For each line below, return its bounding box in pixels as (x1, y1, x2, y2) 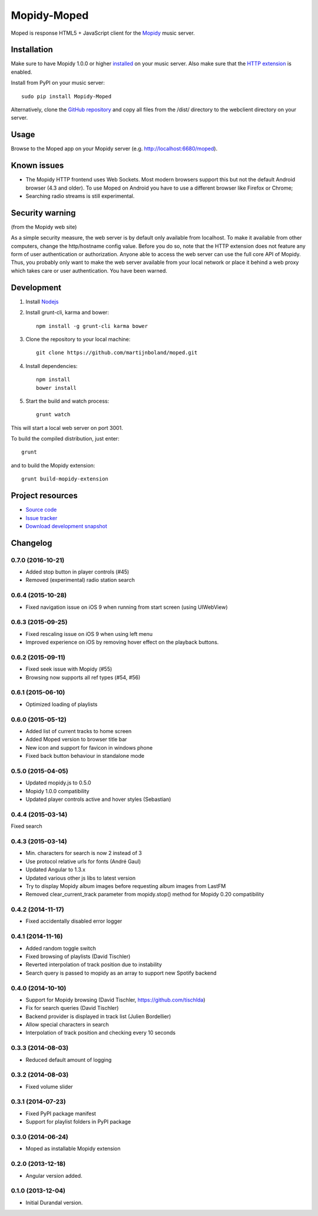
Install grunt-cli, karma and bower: (25, 309, 109, 316)
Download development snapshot (25, 522, 107, 529)
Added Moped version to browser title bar (25, 736, 127, 743)
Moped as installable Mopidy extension (25, 1145, 121, 1152)
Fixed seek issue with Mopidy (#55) (25, 665, 112, 672)
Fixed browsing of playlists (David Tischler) (25, 953, 131, 960)
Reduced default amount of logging (25, 1056, 112, 1063)
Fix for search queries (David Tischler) (25, 1005, 119, 1012)
